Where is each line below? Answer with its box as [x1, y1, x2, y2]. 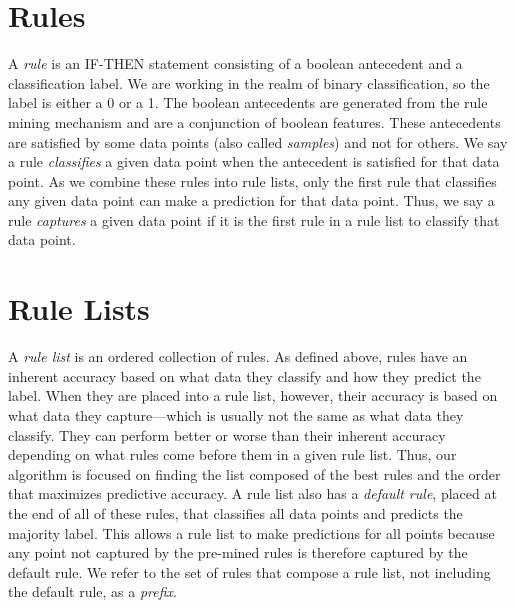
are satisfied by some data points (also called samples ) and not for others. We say [8, 131, 508, 152]
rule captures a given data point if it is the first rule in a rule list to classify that [8, 209, 500, 230]
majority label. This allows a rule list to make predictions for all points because [8, 522, 495, 543]
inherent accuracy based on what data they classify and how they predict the [8, 365, 481, 386]
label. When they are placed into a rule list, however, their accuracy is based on [8, 385, 498, 406]
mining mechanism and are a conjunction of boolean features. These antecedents [8, 111, 501, 132]
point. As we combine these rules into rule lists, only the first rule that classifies [8, 170, 497, 191]
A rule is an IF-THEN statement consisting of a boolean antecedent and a [8, 53, 463, 74]
